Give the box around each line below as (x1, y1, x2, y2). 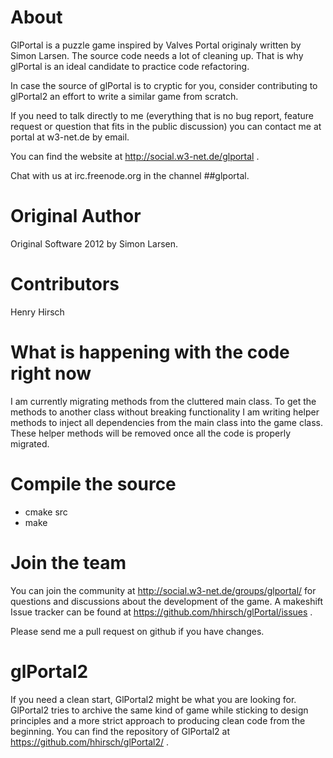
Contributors (10, 273, 120, 296)
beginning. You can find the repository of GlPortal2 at (10, 725, 231, 737)
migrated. (10, 437, 50, 450)
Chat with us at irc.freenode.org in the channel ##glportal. (10, 169, 250, 181)
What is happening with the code (10, 341, 290, 363)
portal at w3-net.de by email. (10, 131, 130, 143)
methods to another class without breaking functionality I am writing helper (10, 406, 320, 418)
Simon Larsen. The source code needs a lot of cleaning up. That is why (10, 49, 304, 61)
